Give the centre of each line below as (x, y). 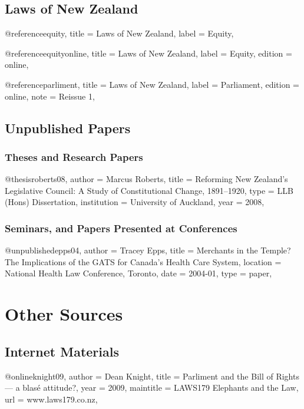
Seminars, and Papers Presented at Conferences (121, 228)
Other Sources (64, 314)
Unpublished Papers (68, 128)
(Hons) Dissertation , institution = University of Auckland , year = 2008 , (135, 202)
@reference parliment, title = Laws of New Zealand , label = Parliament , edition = (152, 84)
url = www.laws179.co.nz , (51, 399)
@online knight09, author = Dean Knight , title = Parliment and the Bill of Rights (152, 376)
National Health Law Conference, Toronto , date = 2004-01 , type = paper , (138, 273)
